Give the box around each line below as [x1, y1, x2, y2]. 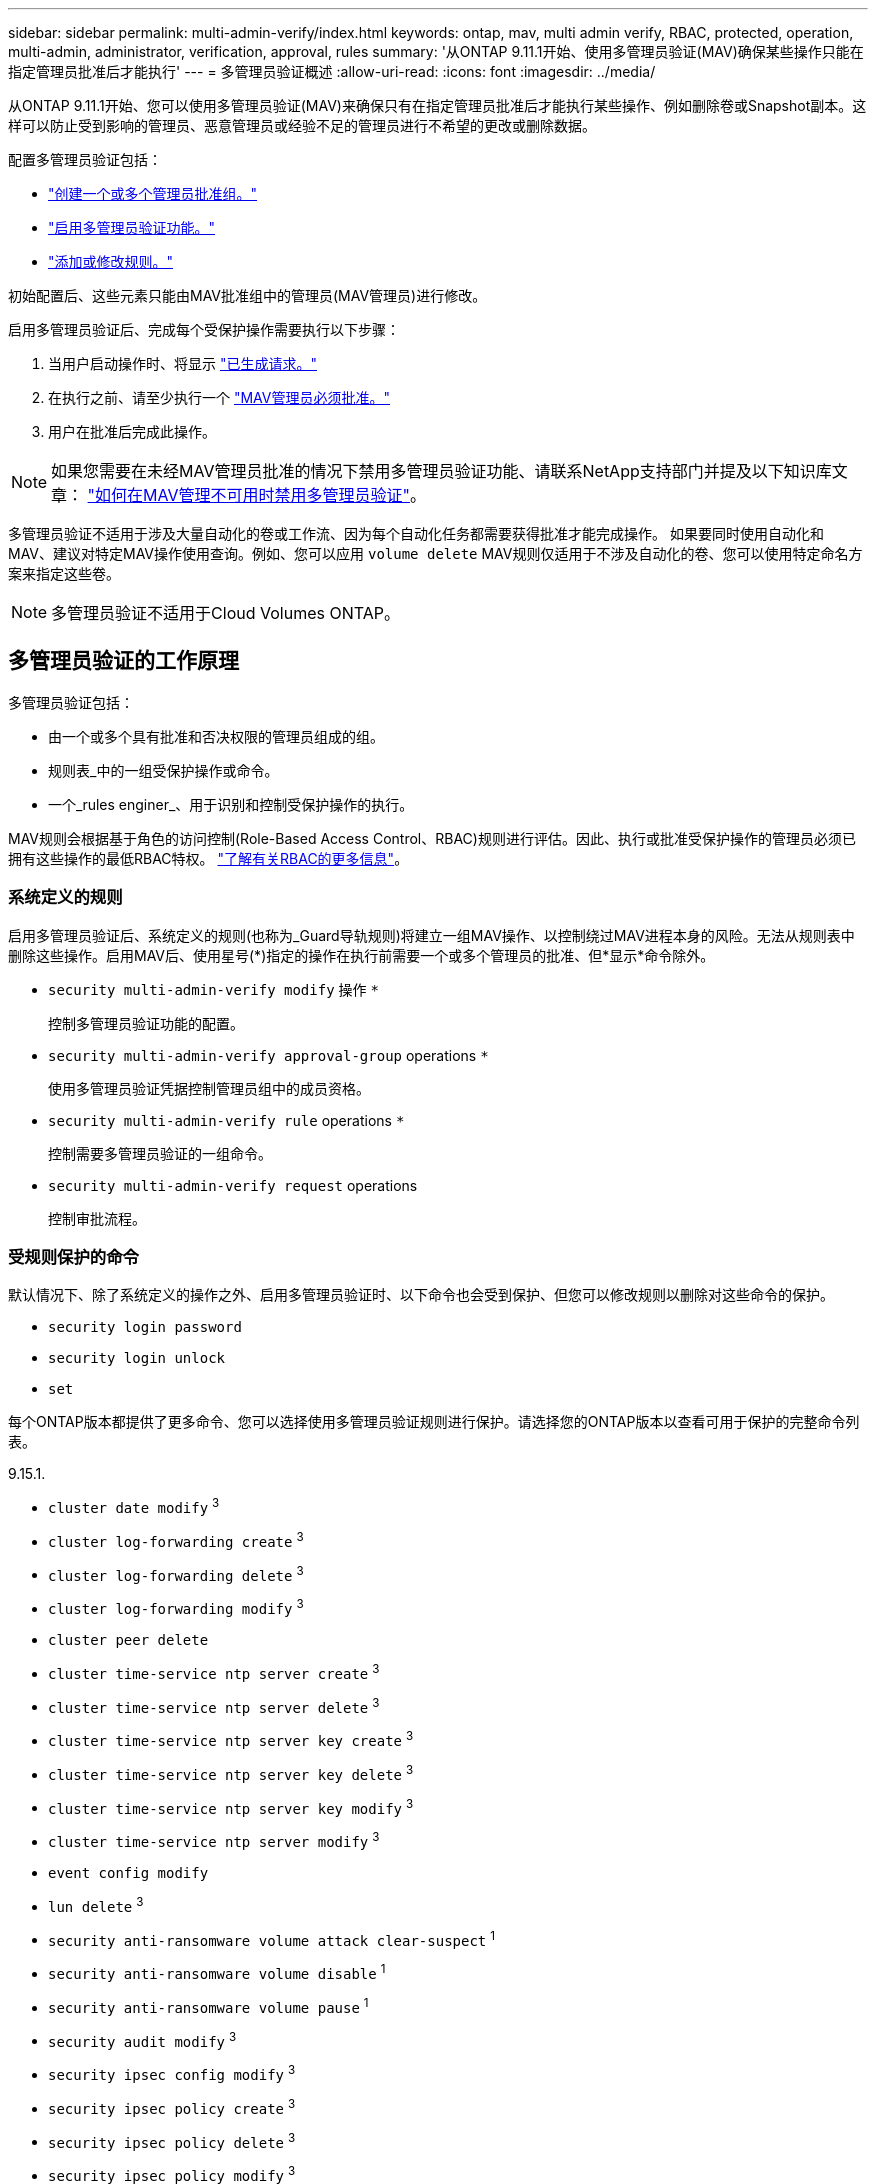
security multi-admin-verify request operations [48, 1176, 418, 1194]
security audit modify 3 [48, 2029, 237, 2050]
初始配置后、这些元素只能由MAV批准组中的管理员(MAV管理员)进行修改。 [8, 287, 487, 304]
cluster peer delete [48, 1631, 209, 1648]
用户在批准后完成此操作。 [48, 423, 216, 440]
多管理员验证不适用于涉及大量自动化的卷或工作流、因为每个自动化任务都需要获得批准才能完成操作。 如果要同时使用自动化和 [8, 525, 824, 542]
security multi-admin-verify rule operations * [48, 1111, 405, 1129]
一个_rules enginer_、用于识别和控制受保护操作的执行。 [48, 795, 414, 813]
